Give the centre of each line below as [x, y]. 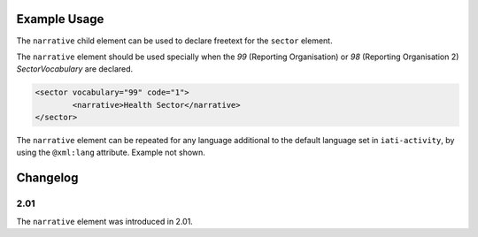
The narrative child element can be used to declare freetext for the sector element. [174, 41]
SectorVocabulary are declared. [75, 69]
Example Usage [60, 19]
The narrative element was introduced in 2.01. [105, 221]
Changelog [47, 178]
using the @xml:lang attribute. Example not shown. [111, 153]
